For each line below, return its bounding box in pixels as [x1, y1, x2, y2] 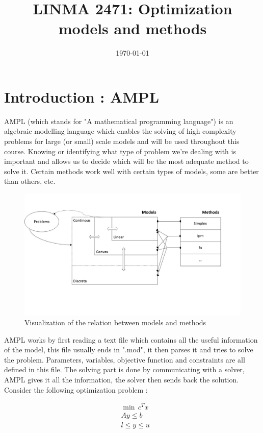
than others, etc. [4, 176, 56, 186]
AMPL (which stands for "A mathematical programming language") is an [4, 115, 233, 126]
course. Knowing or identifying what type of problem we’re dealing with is [4, 146, 236, 156]
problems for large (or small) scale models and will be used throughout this [4, 136, 240, 147]
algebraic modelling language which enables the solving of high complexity [4, 126, 236, 136]
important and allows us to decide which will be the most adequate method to [4, 156, 249, 166]
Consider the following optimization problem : [4, 384, 148, 395]
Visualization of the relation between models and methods [24, 317, 206, 328]
